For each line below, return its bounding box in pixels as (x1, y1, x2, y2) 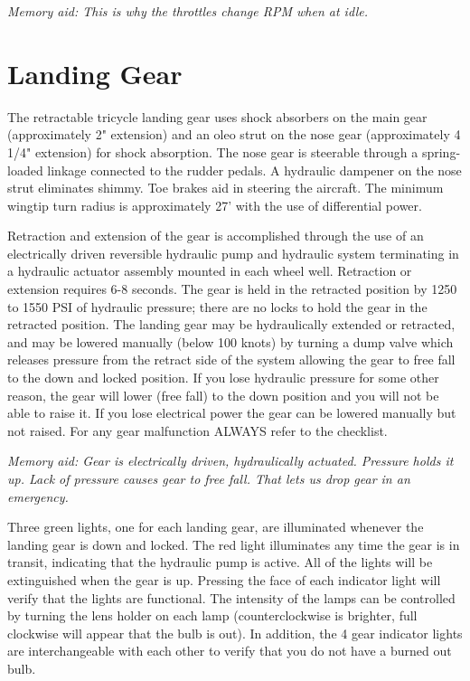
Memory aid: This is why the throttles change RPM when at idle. (7, 2, 369, 20)
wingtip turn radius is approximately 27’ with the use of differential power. (7, 195, 422, 214)
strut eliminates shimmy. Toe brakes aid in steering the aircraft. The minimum (7, 178, 444, 197)
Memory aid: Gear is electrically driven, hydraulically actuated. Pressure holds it (7, 451, 454, 470)
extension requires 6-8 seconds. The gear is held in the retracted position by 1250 (7, 279, 457, 298)
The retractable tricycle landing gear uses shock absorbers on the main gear (7, 107, 428, 126)
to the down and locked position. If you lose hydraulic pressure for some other (7, 368, 439, 387)
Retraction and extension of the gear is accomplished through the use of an (7, 226, 424, 245)
